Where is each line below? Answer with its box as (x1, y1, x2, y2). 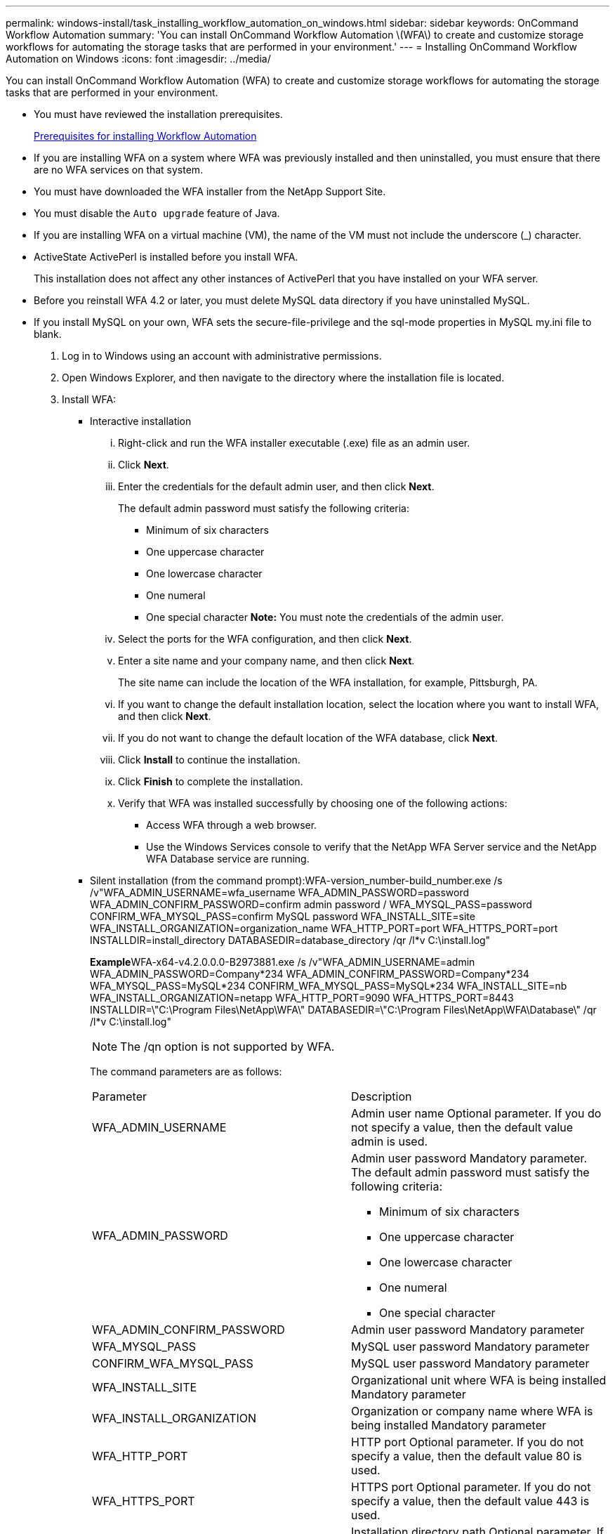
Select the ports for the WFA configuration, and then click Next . (118, 633, 412, 645)
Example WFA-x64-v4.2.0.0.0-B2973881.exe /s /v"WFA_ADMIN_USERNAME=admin (90, 956, 475, 968)
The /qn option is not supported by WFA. (120, 1040, 335, 1054)
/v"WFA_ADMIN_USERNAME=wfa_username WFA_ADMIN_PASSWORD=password (90, 886, 470, 898)
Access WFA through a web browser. (146, 819, 317, 831)
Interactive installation (90, 415, 192, 427)
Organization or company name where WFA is (351, 1404, 593, 1418)
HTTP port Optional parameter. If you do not (351, 1435, 584, 1449)
